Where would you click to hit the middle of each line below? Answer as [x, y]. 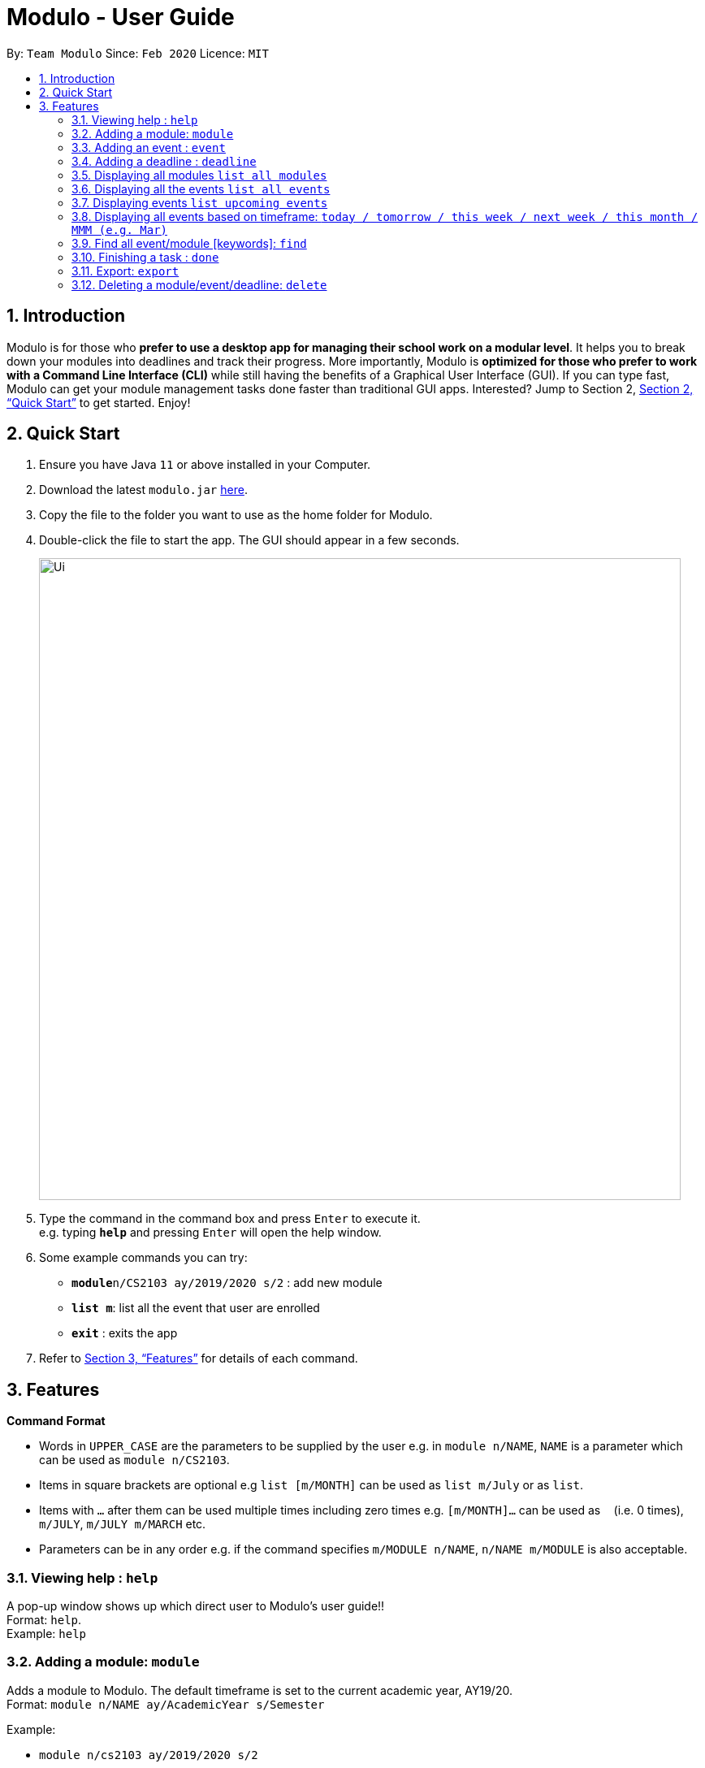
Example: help [46, 1634]
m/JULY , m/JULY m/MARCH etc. [123, 1524]
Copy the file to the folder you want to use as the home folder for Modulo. [236, 515]
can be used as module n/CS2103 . [134, 1460]
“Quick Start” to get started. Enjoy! [99, 402]
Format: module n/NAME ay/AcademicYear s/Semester [166, 1704]
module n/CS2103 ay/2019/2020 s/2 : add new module [227, 1283]
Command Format [56, 1421]
